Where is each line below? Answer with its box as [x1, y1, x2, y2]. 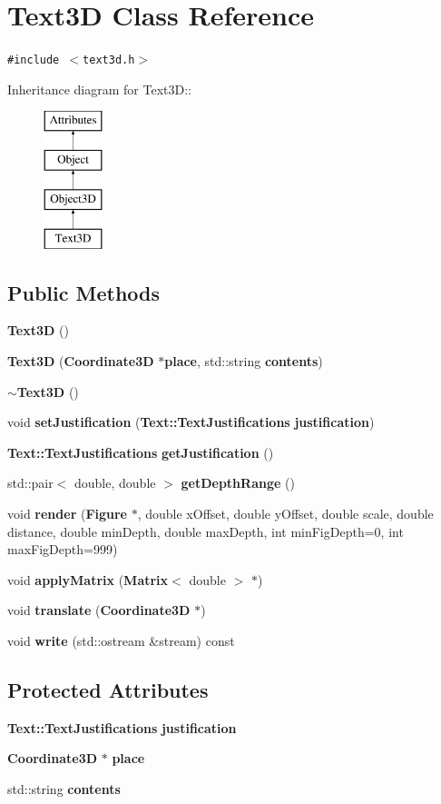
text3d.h [83, 54, 135, 67]
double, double [74, 473, 156, 492]
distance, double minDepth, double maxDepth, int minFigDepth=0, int [7, 521, 404, 541]
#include [7, 54, 60, 67]
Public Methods [7, 278, 161, 306]
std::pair [7, 473, 54, 492]
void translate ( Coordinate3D [7, 601, 191, 620]
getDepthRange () [181, 473, 295, 492]
